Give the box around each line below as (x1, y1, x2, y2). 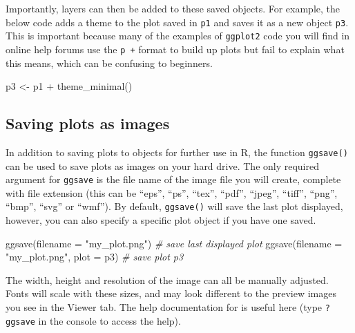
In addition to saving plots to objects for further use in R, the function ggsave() (6, 144, 348, 159)
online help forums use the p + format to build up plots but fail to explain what (6, 41, 345, 56)
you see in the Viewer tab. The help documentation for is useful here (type (6, 300, 323, 314)
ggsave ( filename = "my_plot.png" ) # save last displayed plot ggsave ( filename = (6, 236, 343, 250)
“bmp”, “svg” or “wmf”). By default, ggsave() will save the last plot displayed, (6, 199, 343, 213)
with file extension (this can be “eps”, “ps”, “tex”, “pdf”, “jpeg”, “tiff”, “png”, (6, 185, 338, 200)
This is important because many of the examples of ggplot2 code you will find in (6, 28, 350, 43)
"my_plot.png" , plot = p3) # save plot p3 (6, 249, 184, 264)
